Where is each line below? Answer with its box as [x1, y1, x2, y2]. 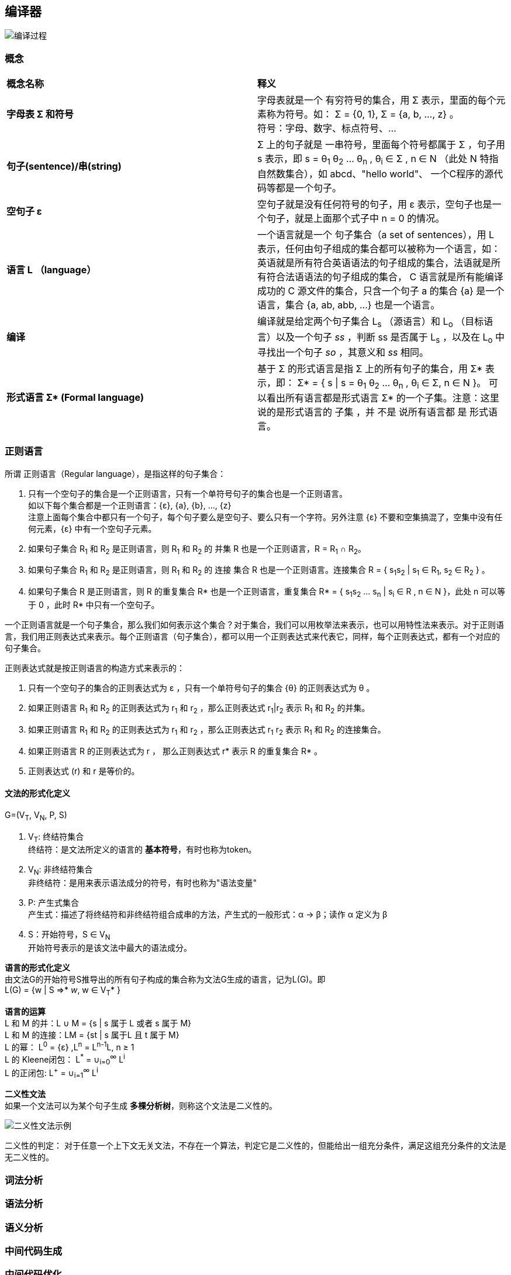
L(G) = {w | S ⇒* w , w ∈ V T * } [5, 985, 120, 997]
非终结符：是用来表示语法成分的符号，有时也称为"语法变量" [28, 878, 257, 888]
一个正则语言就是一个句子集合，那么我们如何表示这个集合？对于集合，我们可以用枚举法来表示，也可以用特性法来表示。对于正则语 [5, 620, 504, 630]
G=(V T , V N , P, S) [5, 809, 67, 822]
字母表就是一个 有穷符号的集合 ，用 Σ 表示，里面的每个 [257, 94, 496, 106]
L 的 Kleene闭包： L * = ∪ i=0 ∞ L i [5, 1052, 125, 1066]
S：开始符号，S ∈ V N [28, 929, 111, 942]
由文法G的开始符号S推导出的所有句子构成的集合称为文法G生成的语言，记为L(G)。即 [5, 974, 326, 985]
